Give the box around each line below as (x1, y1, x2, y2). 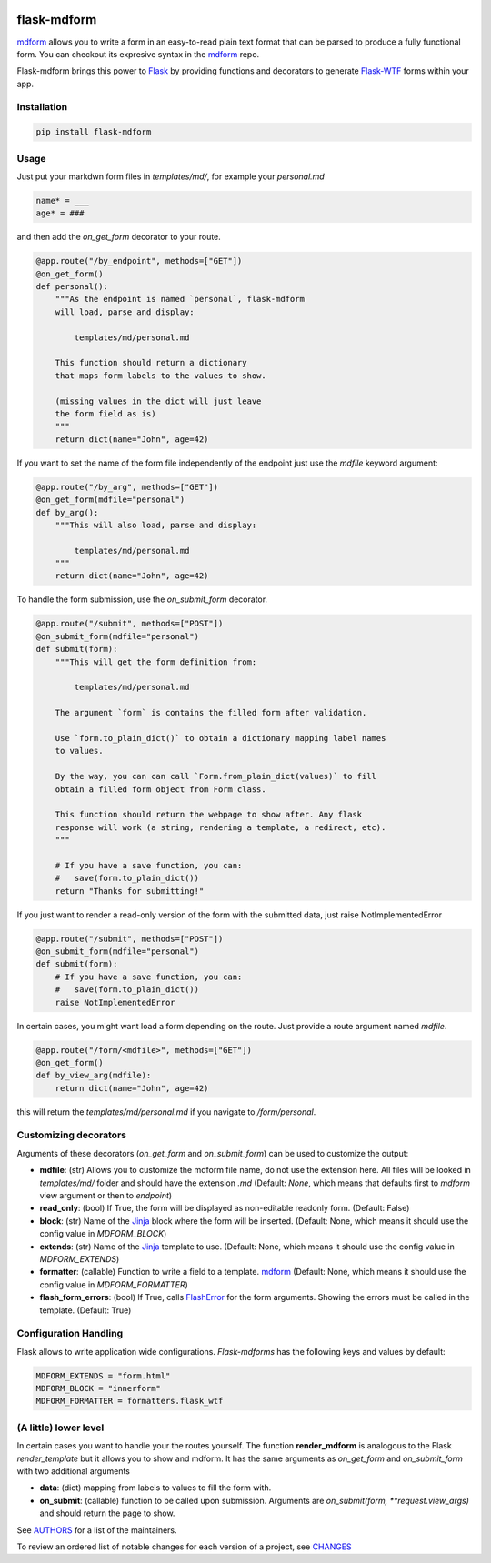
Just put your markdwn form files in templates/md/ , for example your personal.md (16, 171, 325, 182)
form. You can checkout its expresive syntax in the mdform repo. (16, 48, 260, 59)
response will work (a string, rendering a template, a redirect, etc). (55, 822, 386, 832)
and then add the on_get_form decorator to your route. (16, 232, 222, 243)
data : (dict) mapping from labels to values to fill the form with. (39, 1482, 272, 1493)
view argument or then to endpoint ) (39, 1190, 173, 1201)
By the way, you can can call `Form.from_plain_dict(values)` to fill (55, 771, 377, 782)
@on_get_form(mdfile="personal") (35, 495, 185, 505)
